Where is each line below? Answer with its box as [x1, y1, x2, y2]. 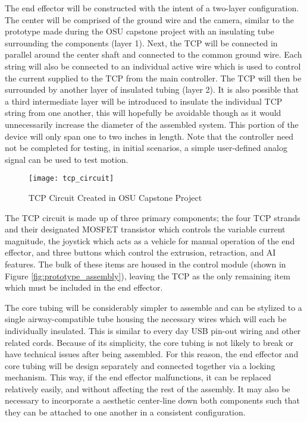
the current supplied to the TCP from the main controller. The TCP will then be [5, 71, 302, 84]
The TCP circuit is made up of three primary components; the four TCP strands [5, 211, 300, 223]
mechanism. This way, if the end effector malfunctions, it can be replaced [5, 371, 271, 383]
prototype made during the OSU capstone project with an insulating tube [5, 25, 274, 37]
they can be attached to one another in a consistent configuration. [5, 406, 246, 418]
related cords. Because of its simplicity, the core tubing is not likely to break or [5, 336, 293, 348]
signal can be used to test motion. [5, 153, 129, 165]
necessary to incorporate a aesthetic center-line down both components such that [5, 394, 300, 407]
